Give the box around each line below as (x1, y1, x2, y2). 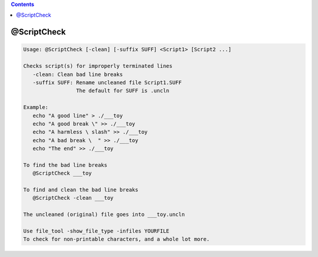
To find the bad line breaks (23, 162, 108, 168)
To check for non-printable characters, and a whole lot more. (23, 236, 210, 243)
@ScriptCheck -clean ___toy (32, 195, 114, 202)
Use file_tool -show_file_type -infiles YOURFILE (23, 228, 170, 234)
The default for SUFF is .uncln (75, 87, 170, 94)
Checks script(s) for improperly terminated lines (23, 62, 173, 70)
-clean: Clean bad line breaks (32, 71, 123, 78)
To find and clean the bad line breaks (23, 186, 138, 193)
